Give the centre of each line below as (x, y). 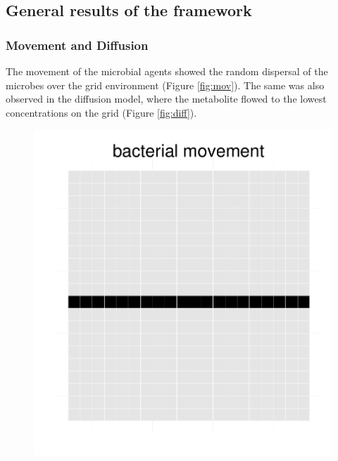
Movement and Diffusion (77, 45)
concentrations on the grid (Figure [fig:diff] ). (101, 112)
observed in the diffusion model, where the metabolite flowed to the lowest (166, 99)
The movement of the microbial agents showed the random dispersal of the (167, 71)
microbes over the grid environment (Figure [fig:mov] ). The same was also (165, 85)
